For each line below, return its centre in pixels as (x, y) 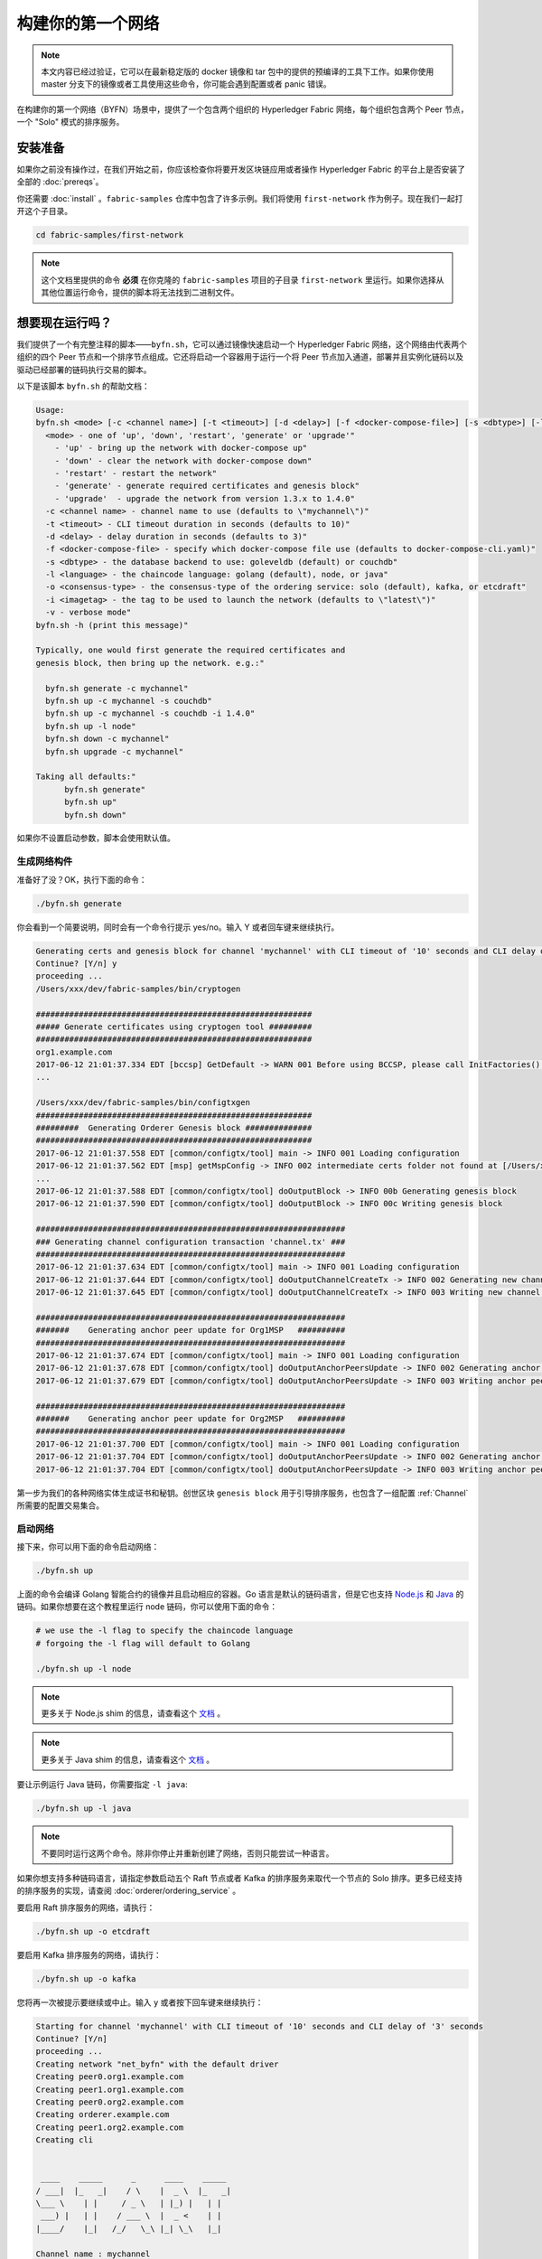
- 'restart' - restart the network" (135, 473)
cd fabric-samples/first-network (110, 235)
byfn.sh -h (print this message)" (112, 625)
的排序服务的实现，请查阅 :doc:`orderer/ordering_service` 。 (129, 1891)
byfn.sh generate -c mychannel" (117, 688)
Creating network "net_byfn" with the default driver (157, 2064)
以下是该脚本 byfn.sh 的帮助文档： (83, 386)
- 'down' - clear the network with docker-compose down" (183, 460)
